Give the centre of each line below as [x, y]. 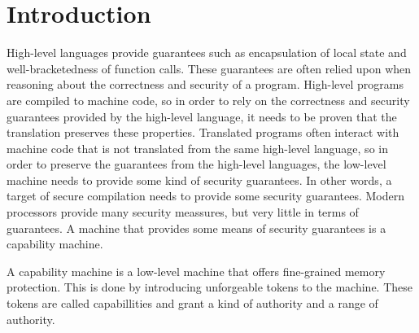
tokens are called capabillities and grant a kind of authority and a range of [192, 303]
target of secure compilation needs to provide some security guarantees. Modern [206, 196]
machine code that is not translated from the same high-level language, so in [197, 148]
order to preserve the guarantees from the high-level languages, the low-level [196, 164]
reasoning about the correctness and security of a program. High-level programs [205, 84]
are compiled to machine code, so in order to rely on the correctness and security [208, 100]
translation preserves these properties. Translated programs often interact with [203, 132]
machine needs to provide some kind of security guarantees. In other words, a [199, 180]
